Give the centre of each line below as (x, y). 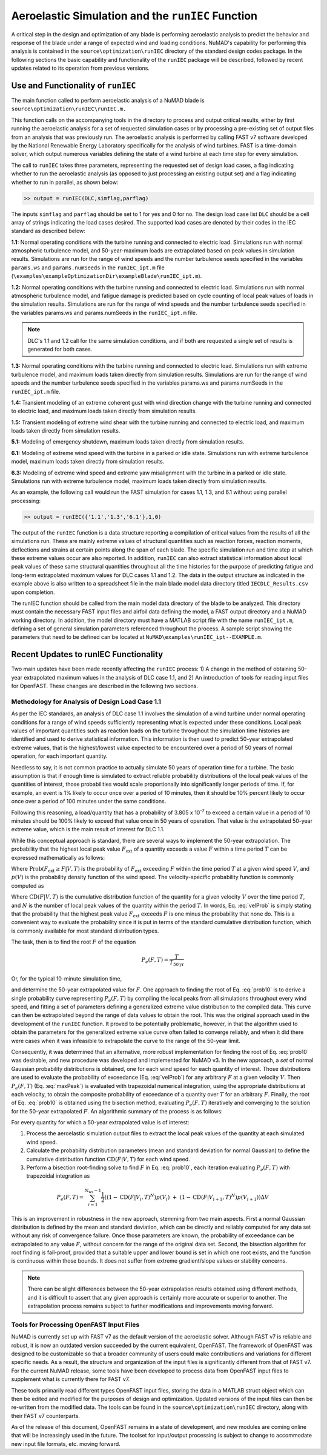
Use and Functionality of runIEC (74, 85)
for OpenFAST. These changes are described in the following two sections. (105, 686)
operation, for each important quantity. (60, 756)
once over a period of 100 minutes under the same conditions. (89, 802)
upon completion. (33, 592)
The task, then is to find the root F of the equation (74, 942)
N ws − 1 (93, 1191)
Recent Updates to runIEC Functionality (87, 654)
